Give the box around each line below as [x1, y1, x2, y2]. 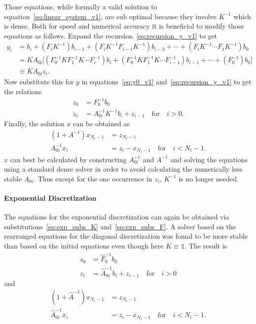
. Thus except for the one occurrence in [34, 173, 152, 183]
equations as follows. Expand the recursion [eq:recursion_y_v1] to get [4, 30, 218, 40]
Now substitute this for [4, 76, 74, 86]
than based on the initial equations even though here [4, 240, 164, 251]
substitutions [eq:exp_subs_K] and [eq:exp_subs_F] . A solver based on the [4, 221, 236, 231]
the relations [4, 86, 42, 96]
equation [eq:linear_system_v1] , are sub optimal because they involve [4, 11, 217, 21]
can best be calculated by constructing [10, 154, 127, 164]
